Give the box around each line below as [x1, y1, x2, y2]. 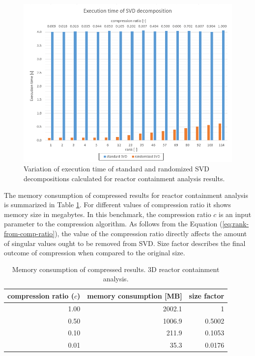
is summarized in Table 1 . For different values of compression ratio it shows [4, 199, 231, 210]
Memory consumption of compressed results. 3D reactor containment [12, 264, 220, 274]
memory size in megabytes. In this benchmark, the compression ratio [4, 209, 211, 219]
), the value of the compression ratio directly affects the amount [55, 228, 247, 238]
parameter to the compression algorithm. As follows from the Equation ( [4, 219, 223, 229]
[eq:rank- [222, 219, 249, 229]
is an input [219, 209, 252, 219]
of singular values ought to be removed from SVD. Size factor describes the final [4, 238, 246, 248]
